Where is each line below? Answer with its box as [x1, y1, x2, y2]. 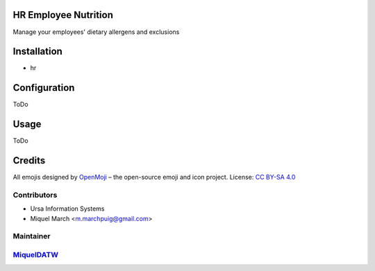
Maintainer [12, 231, 51, 241]
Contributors [12, 190, 58, 200]
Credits [12, 155, 46, 166]
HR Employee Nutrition [12, 9, 114, 21]
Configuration [12, 82, 75, 94]
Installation [12, 46, 62, 58]
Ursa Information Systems [30, 204, 105, 213]
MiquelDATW [12, 250, 59, 259]
